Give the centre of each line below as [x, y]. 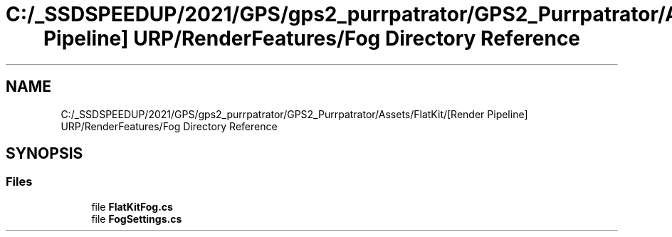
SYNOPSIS [44, 154]
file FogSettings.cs [137, 218]
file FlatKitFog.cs [132, 206]
